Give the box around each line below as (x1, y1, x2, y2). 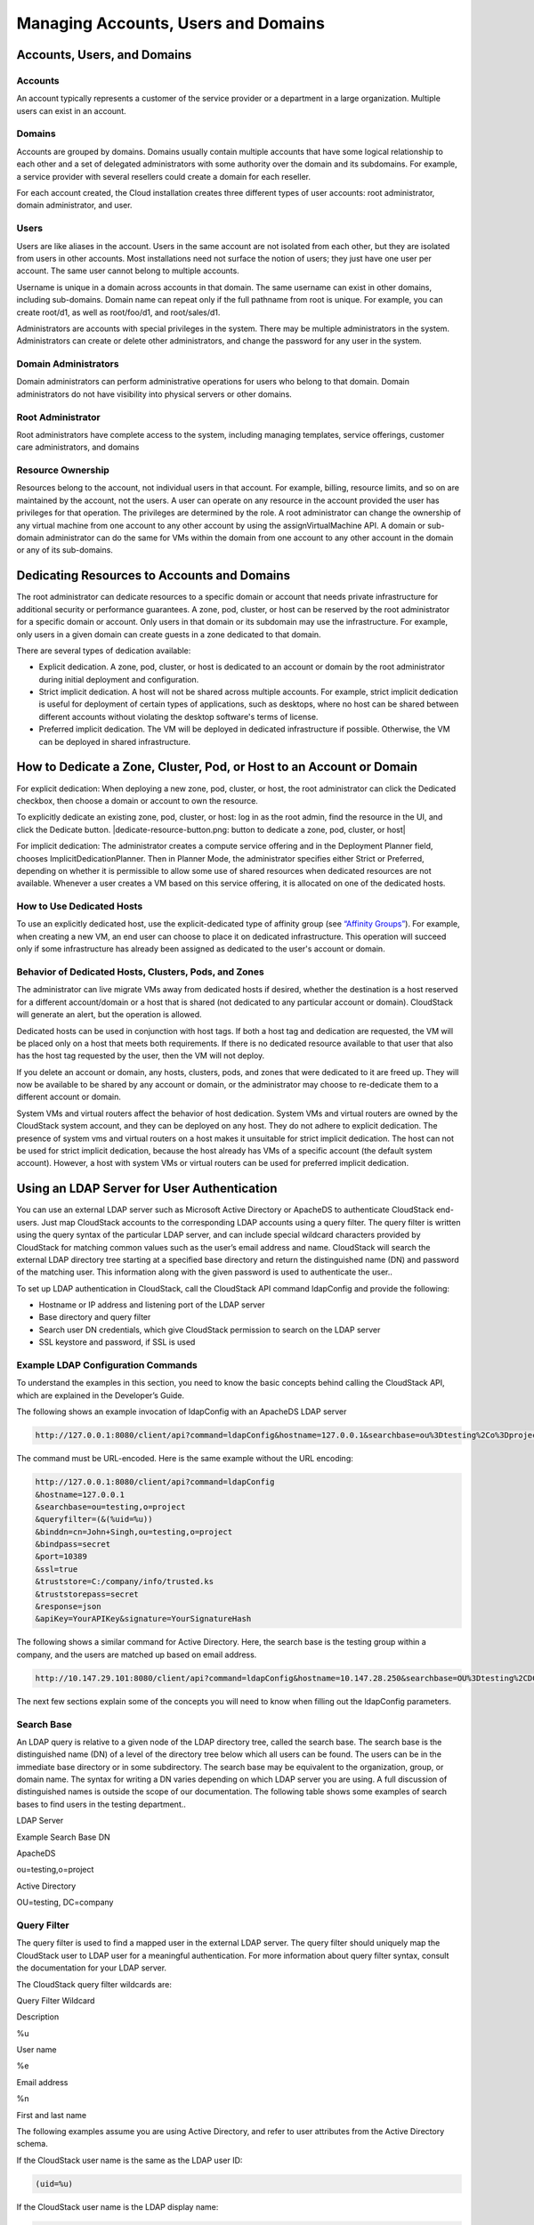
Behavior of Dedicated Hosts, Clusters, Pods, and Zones (16, 966, 264, 978)
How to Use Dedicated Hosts (16, 900, 143, 912)
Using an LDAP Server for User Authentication (16, 1181, 278, 1196)
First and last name (16, 2109, 87, 2120)
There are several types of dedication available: (16, 645, 191, 656)
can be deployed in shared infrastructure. (38, 736, 191, 747)
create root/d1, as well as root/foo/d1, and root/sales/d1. (16, 307, 221, 318)
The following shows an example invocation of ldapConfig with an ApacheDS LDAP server (16, 1406, 347, 1417)
